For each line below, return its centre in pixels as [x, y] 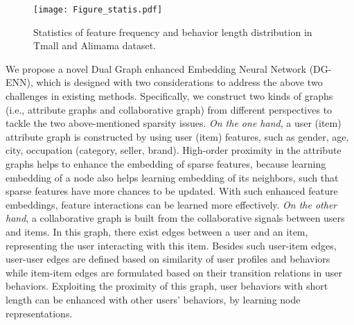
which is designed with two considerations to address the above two [179, 82]
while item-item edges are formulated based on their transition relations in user [174, 272]
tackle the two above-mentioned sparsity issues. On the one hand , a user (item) [174, 123]
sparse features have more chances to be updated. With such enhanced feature [172, 191]
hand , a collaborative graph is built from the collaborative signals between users [175, 218]
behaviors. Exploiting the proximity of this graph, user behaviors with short [167, 286]
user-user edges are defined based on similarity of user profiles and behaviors [168, 259]
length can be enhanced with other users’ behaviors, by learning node [153, 299]
